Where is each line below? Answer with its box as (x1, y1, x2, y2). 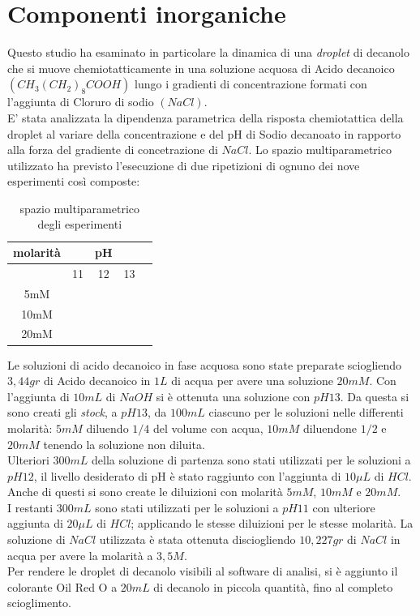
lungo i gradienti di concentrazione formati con (135, 75, 367, 92)
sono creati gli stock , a (7, 404, 118, 421)
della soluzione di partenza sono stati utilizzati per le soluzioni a (91, 451, 411, 468)
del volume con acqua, (152, 419, 264, 436)
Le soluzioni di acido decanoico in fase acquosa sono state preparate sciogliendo (7, 356, 402, 373)
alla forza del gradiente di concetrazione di (7, 141, 218, 158)
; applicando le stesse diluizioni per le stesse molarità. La (131, 515, 414, 532)
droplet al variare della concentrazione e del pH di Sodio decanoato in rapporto (7, 125, 401, 142)
